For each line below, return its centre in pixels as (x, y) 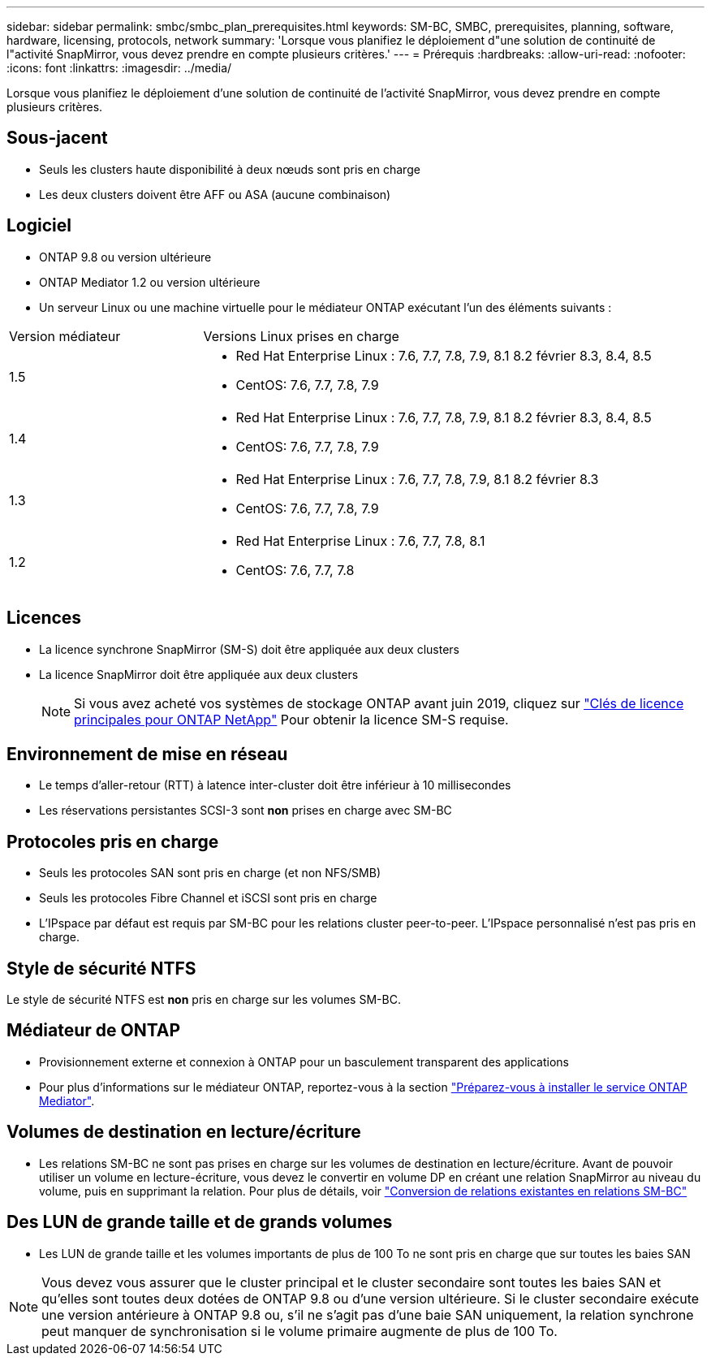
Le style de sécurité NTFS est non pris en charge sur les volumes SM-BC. (204, 1000)
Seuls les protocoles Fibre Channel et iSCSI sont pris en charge (208, 898)
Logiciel (39, 226)
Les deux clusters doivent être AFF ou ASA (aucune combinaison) (215, 194)
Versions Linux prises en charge (301, 336)
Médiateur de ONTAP (94, 1031)
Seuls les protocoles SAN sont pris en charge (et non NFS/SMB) (210, 873)
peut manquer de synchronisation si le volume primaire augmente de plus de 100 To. (299, 1331)
